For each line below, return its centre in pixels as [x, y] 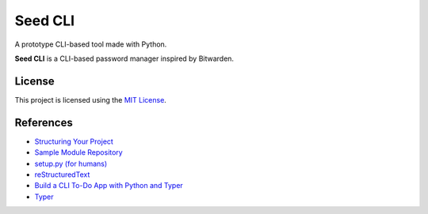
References [44, 122]
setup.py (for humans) [71, 163]
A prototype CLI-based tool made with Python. [91, 44]
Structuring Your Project [74, 141]
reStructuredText [62, 175]
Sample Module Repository [78, 152]
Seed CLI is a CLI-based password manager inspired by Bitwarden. [124, 58]
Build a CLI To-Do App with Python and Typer [109, 186]
